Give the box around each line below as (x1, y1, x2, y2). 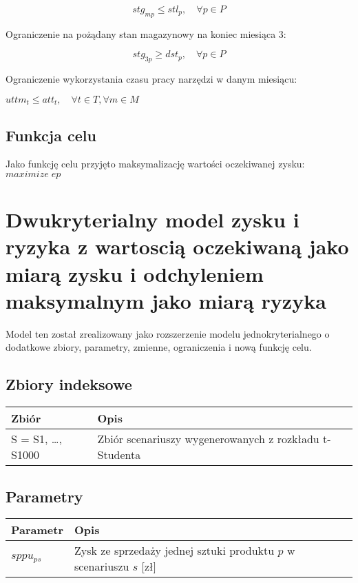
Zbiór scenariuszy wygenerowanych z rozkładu (97, 431, 319, 447)
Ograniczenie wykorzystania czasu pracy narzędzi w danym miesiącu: (6, 72, 297, 86)
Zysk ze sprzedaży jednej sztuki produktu (74, 542, 275, 559)
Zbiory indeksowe (6, 374, 132, 395)
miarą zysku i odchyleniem (6, 259, 264, 287)
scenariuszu (74, 558, 129, 575)
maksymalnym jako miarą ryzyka (6, 286, 326, 314)
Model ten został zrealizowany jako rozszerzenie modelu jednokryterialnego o (6, 326, 330, 340)
